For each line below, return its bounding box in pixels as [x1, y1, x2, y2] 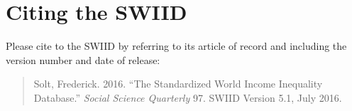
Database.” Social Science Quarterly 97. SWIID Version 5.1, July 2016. [33, 90, 342, 105]
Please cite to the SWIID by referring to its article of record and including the [6, 38, 347, 53]
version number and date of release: [6, 52, 160, 67]
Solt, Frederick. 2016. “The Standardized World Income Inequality [33, 76, 323, 91]
